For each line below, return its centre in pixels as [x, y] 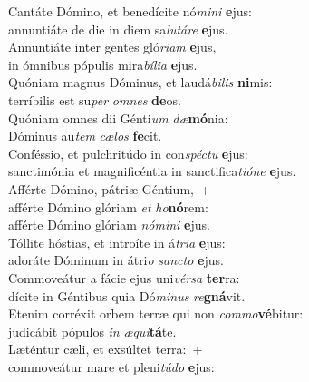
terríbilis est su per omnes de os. [95, 99]
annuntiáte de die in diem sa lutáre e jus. [118, 29]
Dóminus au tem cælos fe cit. [85, 136]
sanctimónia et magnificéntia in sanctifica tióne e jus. [152, 171]
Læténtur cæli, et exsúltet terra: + [106, 349]
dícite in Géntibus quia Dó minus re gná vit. [127, 295]
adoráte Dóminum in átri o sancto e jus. [116, 260]
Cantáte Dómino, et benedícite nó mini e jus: [130, 11]
